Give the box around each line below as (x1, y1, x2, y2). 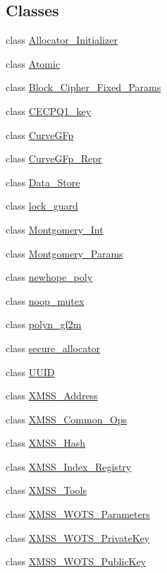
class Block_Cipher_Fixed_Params (6, 80, 161, 95)
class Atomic (6, 56, 61, 71)
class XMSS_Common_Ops (6, 411, 128, 426)
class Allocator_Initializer (6, 32, 118, 47)
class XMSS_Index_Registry (6, 459, 132, 474)
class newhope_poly (6, 270, 93, 284)
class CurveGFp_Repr (6, 151, 102, 166)
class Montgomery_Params (6, 246, 123, 260)
